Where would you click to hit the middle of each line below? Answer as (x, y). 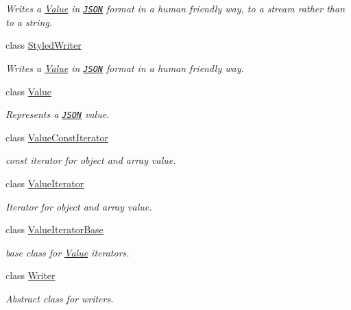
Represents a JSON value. (58, 114)
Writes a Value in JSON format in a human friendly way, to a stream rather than (175, 8)
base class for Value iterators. (68, 252)
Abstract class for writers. (60, 298)
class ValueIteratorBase (55, 229)
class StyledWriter (44, 45)
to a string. (29, 22)
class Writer (31, 275)
